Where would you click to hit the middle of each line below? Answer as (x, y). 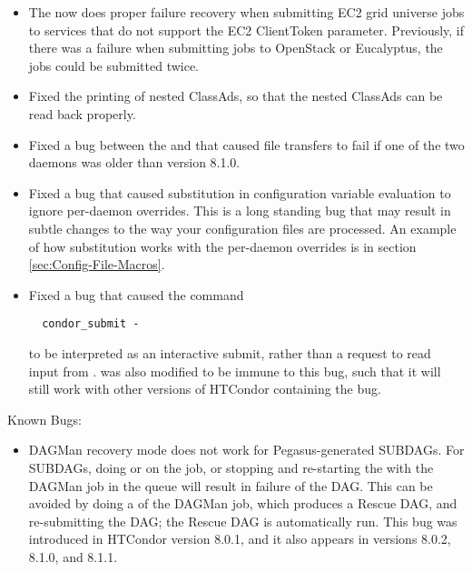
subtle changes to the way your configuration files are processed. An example (242, 228)
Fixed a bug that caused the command (136, 294)
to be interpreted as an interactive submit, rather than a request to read (230, 352)
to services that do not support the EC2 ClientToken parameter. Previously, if (246, 30)
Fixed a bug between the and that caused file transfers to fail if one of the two (246, 144)
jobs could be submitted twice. (114, 65)
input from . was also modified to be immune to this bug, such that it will (235, 371)
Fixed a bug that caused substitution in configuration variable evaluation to (240, 192)
